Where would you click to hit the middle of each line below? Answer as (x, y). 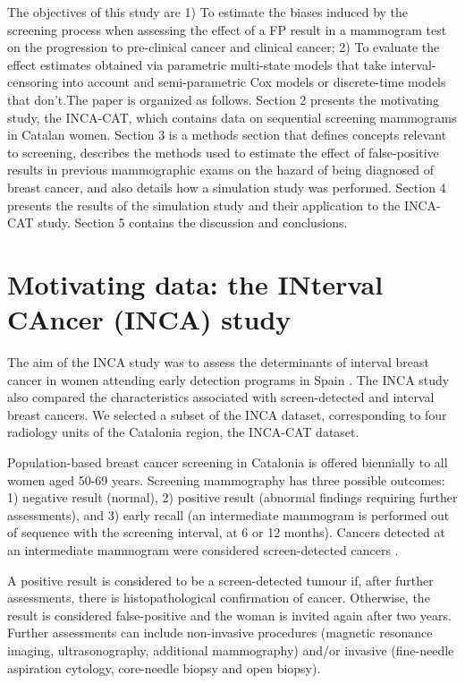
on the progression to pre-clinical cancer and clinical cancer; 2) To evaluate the (224, 47)
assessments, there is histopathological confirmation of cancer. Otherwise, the (219, 598)
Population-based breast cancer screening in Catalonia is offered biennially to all (228, 462)
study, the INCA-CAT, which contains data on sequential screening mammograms (232, 117)
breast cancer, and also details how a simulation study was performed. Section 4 (227, 187)
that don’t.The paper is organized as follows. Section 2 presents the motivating (224, 99)
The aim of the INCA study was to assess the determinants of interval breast (218, 362)
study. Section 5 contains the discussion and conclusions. (193, 222)
